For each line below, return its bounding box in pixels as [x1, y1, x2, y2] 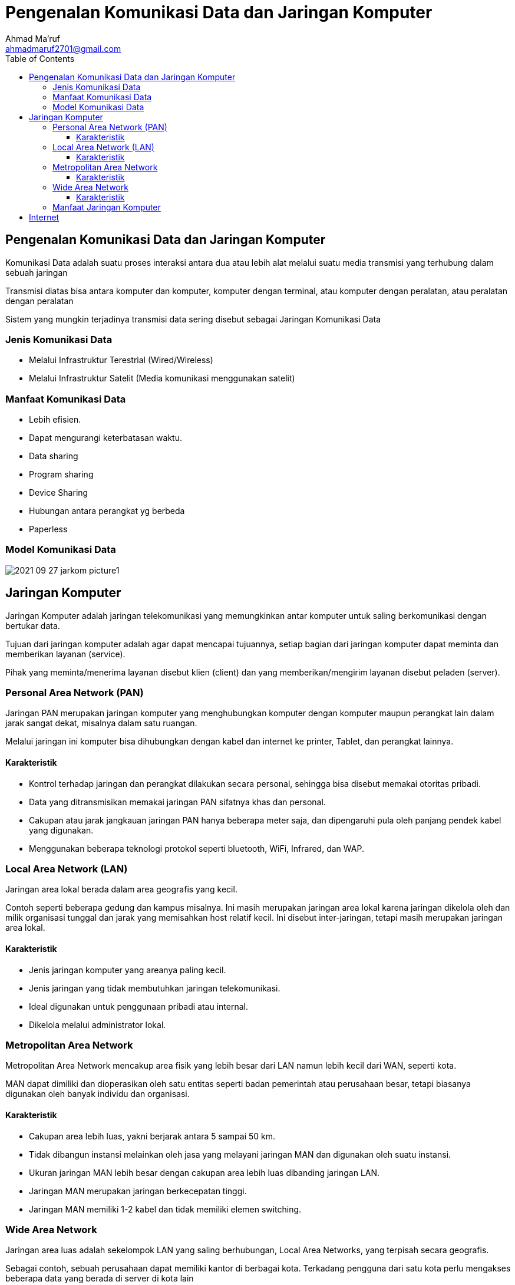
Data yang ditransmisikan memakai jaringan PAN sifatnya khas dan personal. [29, 796, 326, 807]
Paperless [29, 524, 68, 535]
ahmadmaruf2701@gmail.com [5, 43, 121, 54]
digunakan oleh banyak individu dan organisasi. [5, 1089, 190, 1099]
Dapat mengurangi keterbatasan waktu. [29, 433, 182, 443]
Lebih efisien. [29, 414, 81, 425]
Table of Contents [5, 53, 75, 64]
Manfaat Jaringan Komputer [52, 202, 161, 212]
